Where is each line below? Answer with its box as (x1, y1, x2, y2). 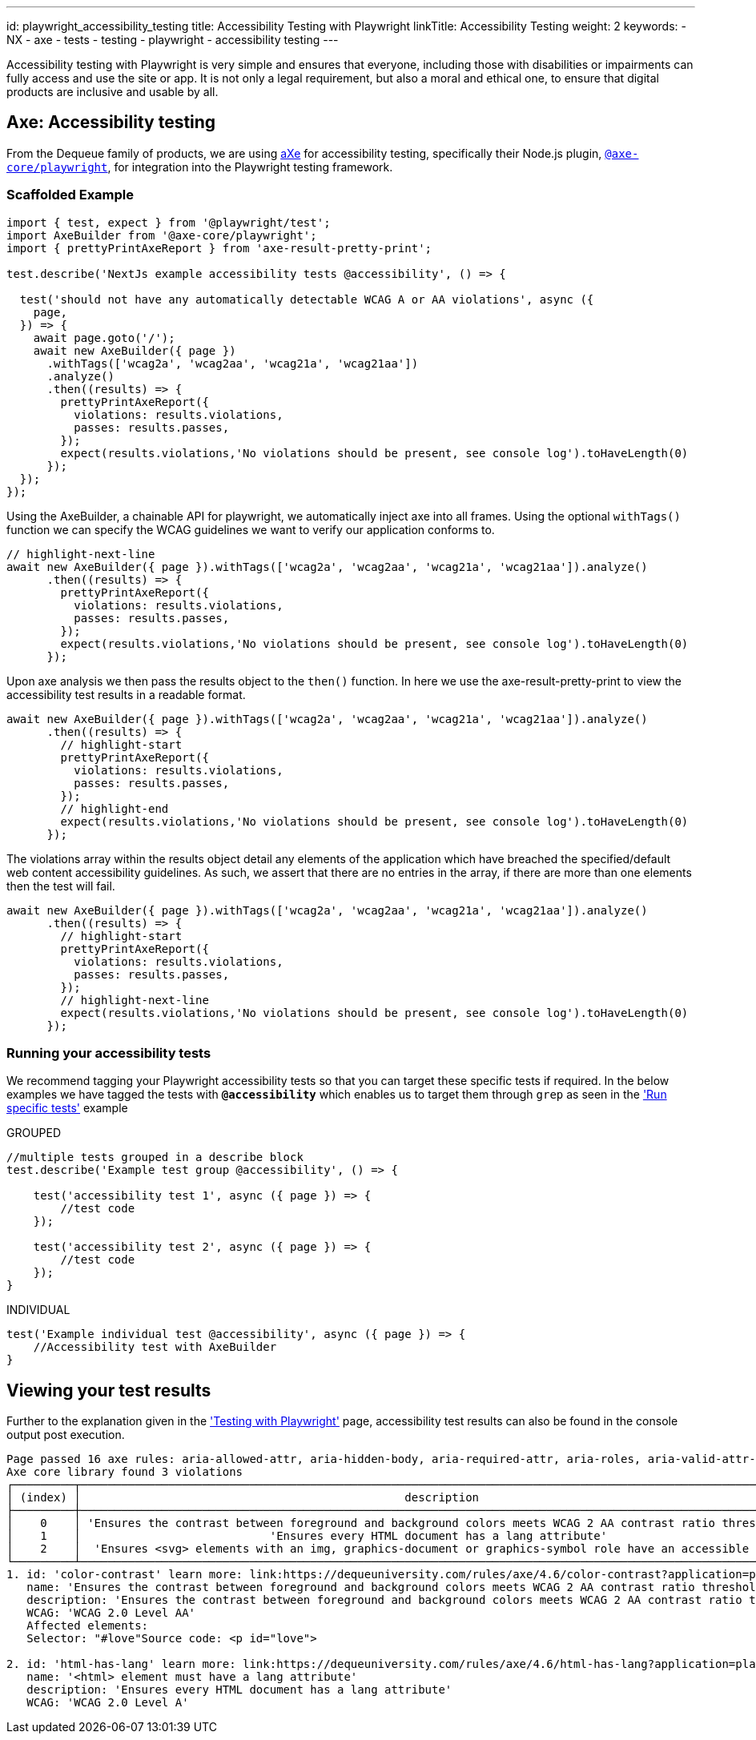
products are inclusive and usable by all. (6, 85, 219, 98)
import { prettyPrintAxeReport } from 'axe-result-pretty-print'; (6, 241, 432, 255)
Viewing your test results (6, 1380, 211, 1400)
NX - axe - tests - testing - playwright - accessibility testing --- (6, 33, 339, 46)
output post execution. (6, 1428, 125, 1442)
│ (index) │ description (6, 1491, 480, 1505)
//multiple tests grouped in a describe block (6, 1151, 304, 1164)
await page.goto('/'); (33, 331, 175, 344)
